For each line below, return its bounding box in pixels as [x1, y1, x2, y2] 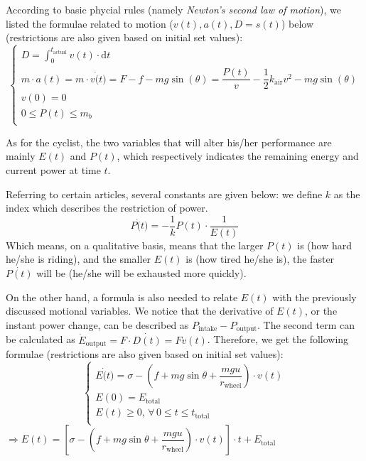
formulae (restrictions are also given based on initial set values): [6, 347, 284, 362]
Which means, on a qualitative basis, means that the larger [6, 237, 264, 252]
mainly [6, 148, 36, 163]
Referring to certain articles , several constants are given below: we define [6, 186, 323, 201]
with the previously [272, 289, 357, 304]
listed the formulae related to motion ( [6, 16, 173, 31]
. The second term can [257, 318, 355, 332]
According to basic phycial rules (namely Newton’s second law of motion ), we [6, 2, 341, 16]
